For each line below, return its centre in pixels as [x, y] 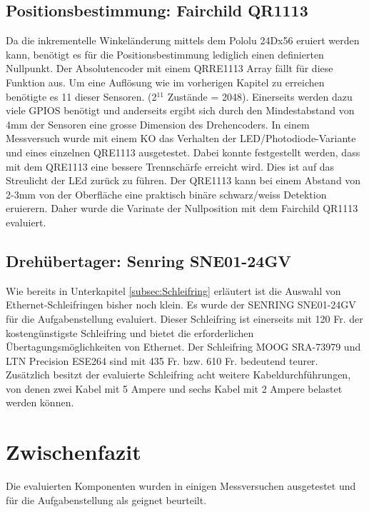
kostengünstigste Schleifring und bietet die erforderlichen [130, 332]
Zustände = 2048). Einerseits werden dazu [260, 96]
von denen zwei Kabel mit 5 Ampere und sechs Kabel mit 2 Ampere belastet [174, 388]
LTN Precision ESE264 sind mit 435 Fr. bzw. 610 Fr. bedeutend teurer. [162, 360]
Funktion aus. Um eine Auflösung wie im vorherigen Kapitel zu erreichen [165, 82]
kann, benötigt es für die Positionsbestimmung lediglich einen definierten [165, 54]
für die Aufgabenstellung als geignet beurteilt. [106, 500]
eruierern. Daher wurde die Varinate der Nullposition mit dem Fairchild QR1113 [182, 208]
